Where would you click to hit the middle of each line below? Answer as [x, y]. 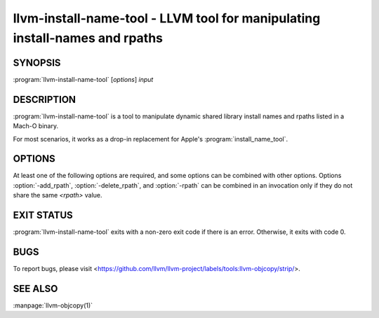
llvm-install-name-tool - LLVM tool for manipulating [167, 18]
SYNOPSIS [37, 63]
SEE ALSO [35, 288]
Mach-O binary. [36, 126]
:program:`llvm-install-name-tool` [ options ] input [83, 79]
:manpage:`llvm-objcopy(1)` [53, 305]
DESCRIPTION [45, 99]
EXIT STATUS [43, 215]
